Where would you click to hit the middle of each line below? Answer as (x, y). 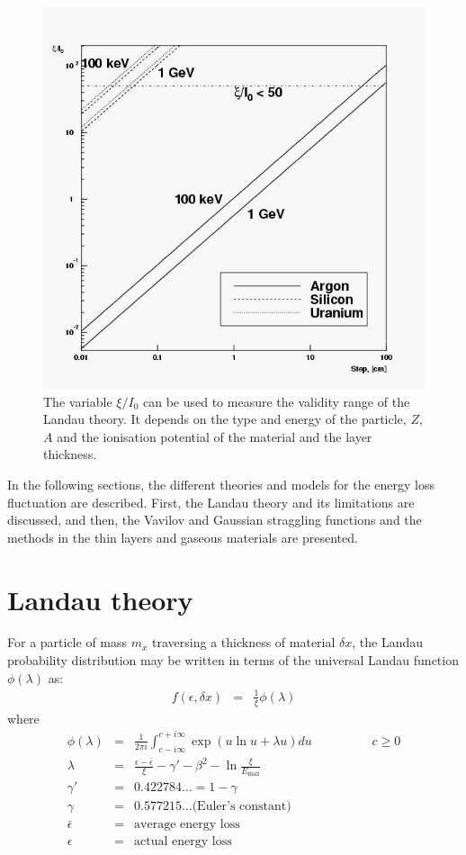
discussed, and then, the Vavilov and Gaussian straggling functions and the (215, 520)
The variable (78, 401)
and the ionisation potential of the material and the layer (215, 436)
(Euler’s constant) (242, 807)
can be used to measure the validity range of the (276, 401)
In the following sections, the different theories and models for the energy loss (221, 484)
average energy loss (187, 825)
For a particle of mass (67, 642)
